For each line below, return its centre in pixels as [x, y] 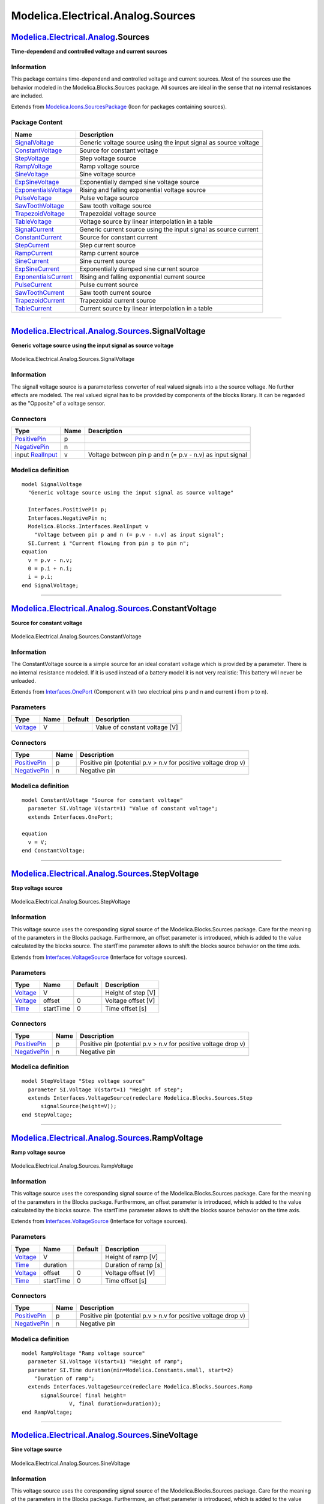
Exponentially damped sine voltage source [139, 182]
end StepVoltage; [47, 1115]
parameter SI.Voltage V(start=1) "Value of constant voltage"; [123, 809]
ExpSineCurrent [37, 269]
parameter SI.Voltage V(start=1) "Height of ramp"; [105, 1362]
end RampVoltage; [47, 1412]
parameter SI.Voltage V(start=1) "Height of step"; [105, 1089]
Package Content [37, 122]
